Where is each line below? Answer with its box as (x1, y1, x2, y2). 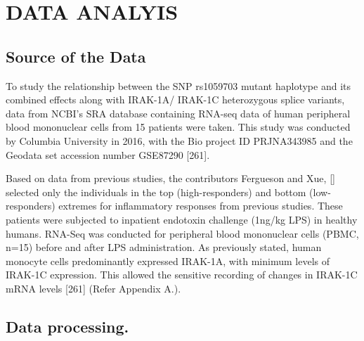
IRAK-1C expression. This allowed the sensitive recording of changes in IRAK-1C (6, 267, 358, 282)
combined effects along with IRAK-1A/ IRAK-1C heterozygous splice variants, (6, 92, 345, 107)
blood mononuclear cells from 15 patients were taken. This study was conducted (6, 120, 351, 134)
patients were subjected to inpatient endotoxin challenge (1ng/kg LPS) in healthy (6, 212, 358, 226)
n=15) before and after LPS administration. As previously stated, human (6, 240, 322, 255)
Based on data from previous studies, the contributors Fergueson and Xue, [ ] (6, 171, 335, 186)
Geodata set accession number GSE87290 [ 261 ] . (6, 147, 210, 162)
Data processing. (6, 315, 129, 337)
